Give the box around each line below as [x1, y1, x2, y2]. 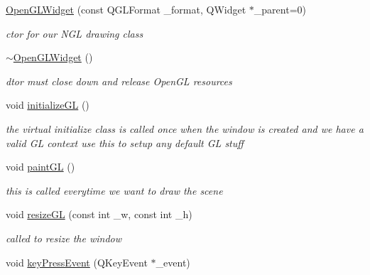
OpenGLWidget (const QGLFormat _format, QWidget [6, 2, 246, 16]
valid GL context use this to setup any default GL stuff [6, 135, 244, 150]
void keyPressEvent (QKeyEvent [6, 254, 148, 269]
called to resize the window [6, 230, 121, 245]
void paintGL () [6, 159, 75, 174]
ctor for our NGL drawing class [6, 26, 143, 41]
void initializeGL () [6, 97, 89, 112]
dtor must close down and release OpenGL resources [6, 73, 232, 88]
